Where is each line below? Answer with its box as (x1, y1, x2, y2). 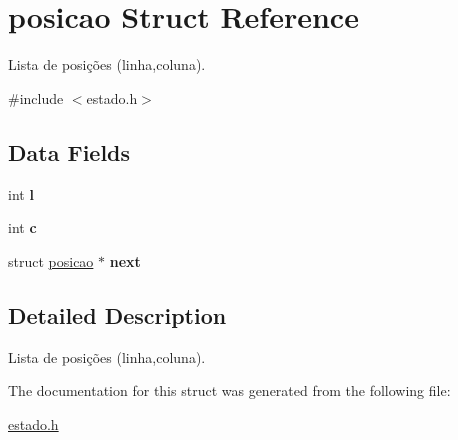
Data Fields (8, 136, 131, 167)
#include (8, 87, 64, 108)
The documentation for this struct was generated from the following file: (8, 380, 451, 401)
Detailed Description (8, 299, 227, 330)
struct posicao (8, 250, 94, 271)
